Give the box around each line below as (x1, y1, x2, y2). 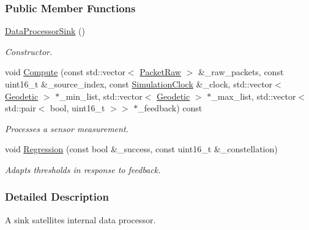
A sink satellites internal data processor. (5, 213, 156, 226)
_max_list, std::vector (211, 89, 296, 102)
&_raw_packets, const (198, 65, 284, 78)
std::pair (5, 102, 36, 114)
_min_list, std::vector (59, 89, 143, 102)
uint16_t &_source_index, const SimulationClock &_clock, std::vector (5, 78, 273, 90)
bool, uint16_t (50, 102, 105, 114)
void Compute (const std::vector (5, 65, 125, 78)
